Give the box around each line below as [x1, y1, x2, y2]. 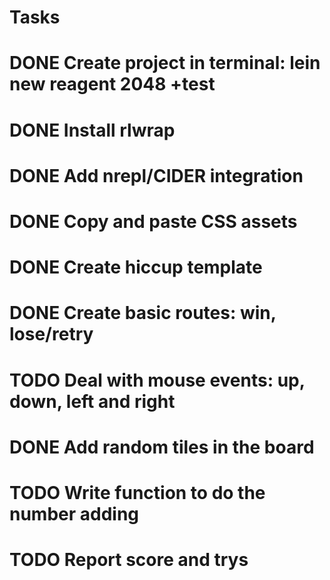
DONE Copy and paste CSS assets [9, 210, 298, 233]
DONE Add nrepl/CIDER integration [9, 164, 304, 187]
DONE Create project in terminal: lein [9, 52, 321, 75]
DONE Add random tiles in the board [9, 436, 315, 458]
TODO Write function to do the [9, 481, 266, 504]
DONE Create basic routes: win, [9, 302, 277, 325]
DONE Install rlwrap [9, 119, 176, 141]
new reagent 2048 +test [9, 73, 216, 96]
